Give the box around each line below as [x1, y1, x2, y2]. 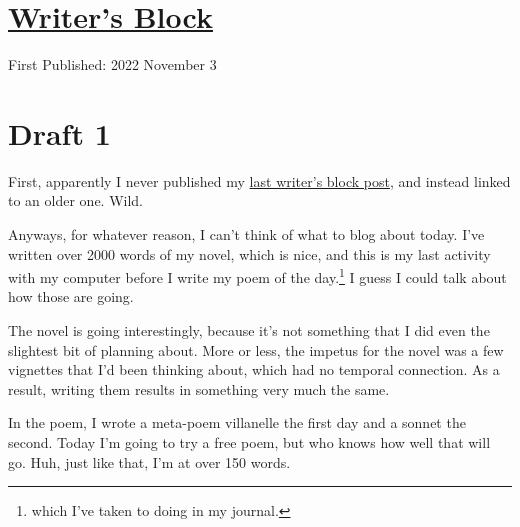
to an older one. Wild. [8, 190, 144, 211]
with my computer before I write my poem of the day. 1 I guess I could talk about [8, 264, 507, 287]
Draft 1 [8, 112, 111, 153]
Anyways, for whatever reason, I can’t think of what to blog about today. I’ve [8, 224, 485, 245]
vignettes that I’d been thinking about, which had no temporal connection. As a [8, 359, 500, 380]
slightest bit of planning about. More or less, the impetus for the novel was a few [8, 339, 504, 360]
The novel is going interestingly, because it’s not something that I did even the [8, 320, 490, 341]
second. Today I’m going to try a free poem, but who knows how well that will [8, 432, 491, 453]
